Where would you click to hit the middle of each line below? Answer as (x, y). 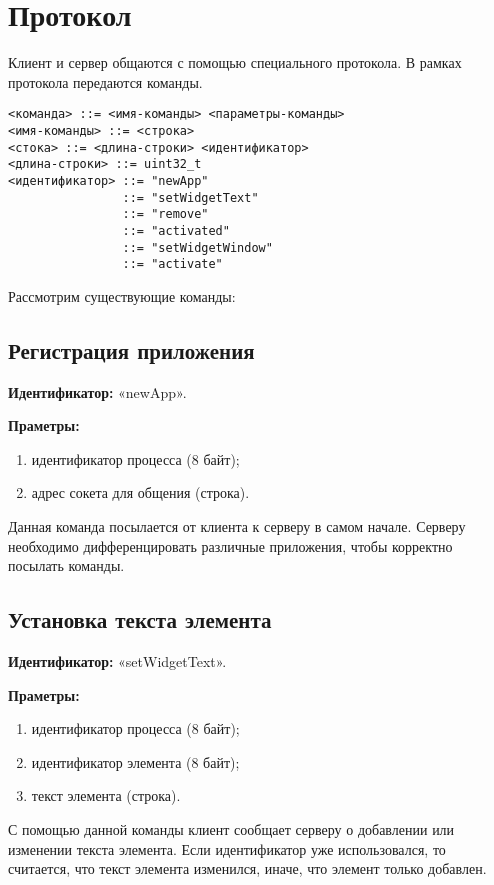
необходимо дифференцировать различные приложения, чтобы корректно (230, 545)
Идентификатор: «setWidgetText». (117, 661)
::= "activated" (176, 230)
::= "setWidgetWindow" (197, 247)
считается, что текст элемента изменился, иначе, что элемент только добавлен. (247, 868)
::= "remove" (165, 214)
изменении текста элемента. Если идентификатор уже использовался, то (227, 848)
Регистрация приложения (131, 349)
